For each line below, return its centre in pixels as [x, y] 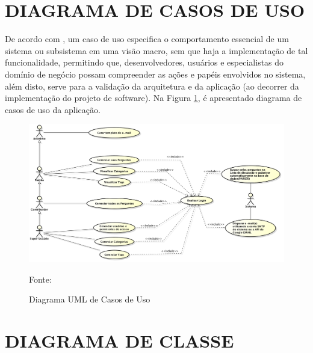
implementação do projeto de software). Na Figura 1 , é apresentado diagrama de [153, 98]
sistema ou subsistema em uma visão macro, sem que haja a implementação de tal [156, 50]
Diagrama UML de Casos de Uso [90, 299]
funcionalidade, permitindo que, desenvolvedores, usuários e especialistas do [144, 62]
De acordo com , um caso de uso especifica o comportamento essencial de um [147, 39]
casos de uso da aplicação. [53, 109]
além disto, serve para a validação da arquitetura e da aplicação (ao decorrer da [152, 86]
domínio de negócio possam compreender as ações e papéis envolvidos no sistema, [155, 74]
